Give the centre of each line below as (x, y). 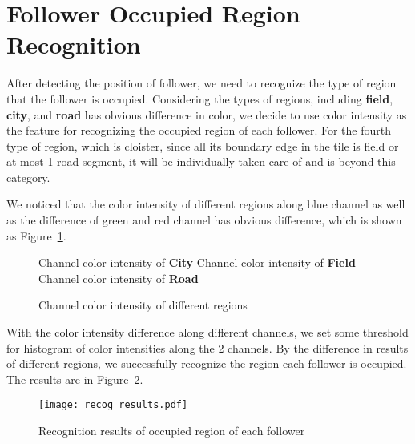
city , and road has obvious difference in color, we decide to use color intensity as (207, 114)
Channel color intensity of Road (119, 278)
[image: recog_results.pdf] (113, 405)
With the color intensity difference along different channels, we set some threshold (207, 332)
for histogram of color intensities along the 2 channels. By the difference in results (207, 347)
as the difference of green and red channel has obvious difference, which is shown (204, 220)
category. (28, 177)
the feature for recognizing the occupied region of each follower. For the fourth (199, 130)
